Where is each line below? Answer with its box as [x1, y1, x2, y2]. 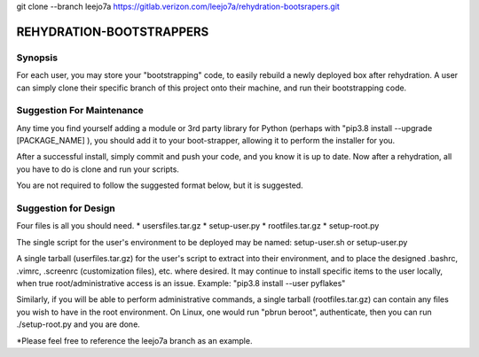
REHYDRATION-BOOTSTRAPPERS [16, 24, 209, 39]
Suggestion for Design [16, 202, 115, 214]
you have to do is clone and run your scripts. [16, 164, 179, 175]
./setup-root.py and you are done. [16, 319, 141, 330]
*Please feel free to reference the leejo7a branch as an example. [16, 335, 253, 345]
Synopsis [16, 51, 58, 64]
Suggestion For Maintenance [16, 105, 144, 117]
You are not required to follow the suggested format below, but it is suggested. [16, 180, 303, 190]
